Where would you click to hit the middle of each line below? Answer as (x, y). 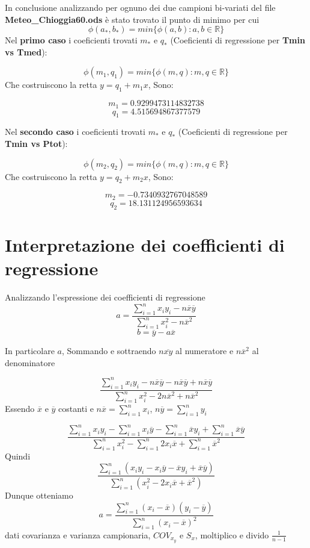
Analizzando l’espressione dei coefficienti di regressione (105, 297)
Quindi (18, 456)
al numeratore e (205, 351)
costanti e (76, 409)
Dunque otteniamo (39, 495)
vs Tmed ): (26, 51)
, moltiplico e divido (232, 534)
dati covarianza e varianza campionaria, (78, 534)
